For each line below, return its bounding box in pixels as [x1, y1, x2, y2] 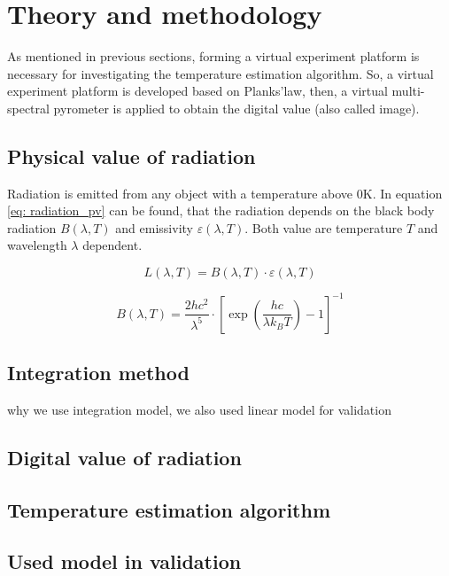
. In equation [372, 183, 443, 202]
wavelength [7, 236, 67, 254]
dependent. [82, 236, 143, 254]
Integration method [7, 358, 190, 385]
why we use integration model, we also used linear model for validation [7, 400, 391, 418]
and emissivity [115, 218, 193, 237]
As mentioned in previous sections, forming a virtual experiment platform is [7, 47, 420, 66]
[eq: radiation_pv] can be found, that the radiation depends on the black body [7, 201, 435, 220]
